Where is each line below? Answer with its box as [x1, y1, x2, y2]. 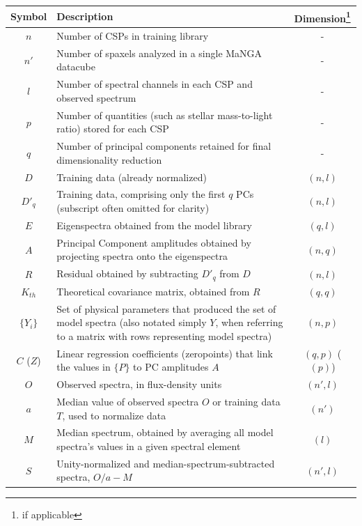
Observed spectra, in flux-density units [56, 377, 222, 392]
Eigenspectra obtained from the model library [56, 217, 252, 232]
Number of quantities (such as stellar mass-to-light [56, 107, 273, 122]
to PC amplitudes [133, 359, 209, 374]
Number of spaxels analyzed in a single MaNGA [56, 45, 262, 60]
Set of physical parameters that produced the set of [56, 301, 276, 316]
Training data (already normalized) [56, 169, 207, 184]
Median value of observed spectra [56, 394, 199, 409]
